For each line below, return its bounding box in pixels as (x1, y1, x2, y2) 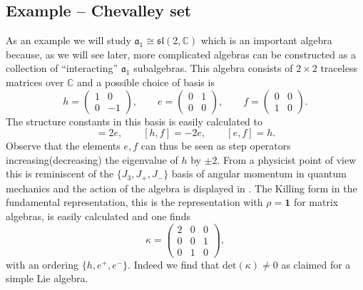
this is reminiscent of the (6, 166, 114, 181)
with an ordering (6, 257, 78, 271)
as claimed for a (281, 257, 351, 271)
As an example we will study (6, 33, 131, 48)
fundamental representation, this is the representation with (6, 195, 263, 209)
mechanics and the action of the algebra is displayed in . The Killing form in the (6, 180, 357, 195)
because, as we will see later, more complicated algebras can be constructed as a (6, 46, 356, 61)
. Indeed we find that (128, 257, 220, 271)
